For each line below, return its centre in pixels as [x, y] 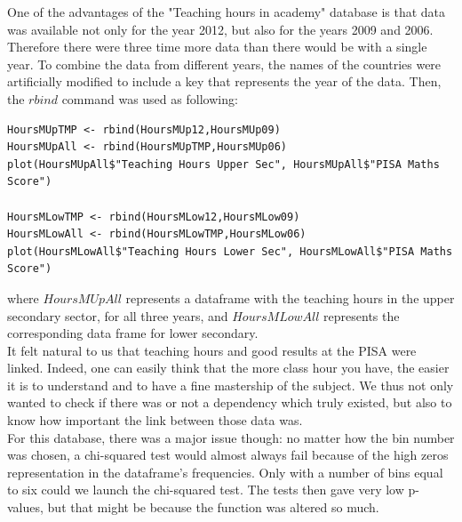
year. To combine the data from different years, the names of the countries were [224, 64]
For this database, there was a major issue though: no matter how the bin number [231, 437]
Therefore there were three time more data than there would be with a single [217, 47]
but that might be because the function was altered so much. [213, 507]
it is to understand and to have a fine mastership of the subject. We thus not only [231, 385]
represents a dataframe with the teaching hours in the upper [290, 297]
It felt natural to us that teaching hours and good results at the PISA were [212, 350]
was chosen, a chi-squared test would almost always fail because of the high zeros [228, 455]
